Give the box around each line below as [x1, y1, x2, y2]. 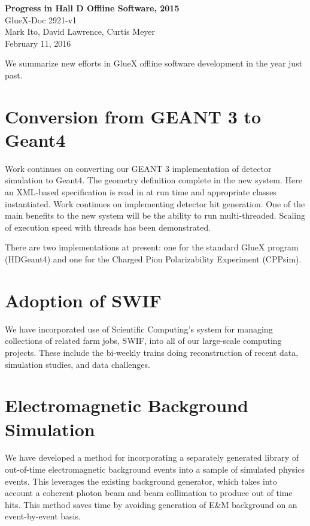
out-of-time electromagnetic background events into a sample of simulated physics [5, 463, 305, 476]
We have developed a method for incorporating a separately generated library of [5, 451, 299, 464]
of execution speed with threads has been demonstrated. [5, 220, 211, 233]
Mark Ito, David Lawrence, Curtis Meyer [5, 25, 156, 38]
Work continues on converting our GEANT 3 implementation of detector [5, 162, 272, 174]
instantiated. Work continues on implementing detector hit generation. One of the [5, 197, 305, 210]
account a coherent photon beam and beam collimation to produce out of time [5, 486, 293, 499]
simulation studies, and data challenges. [5, 358, 150, 370]
